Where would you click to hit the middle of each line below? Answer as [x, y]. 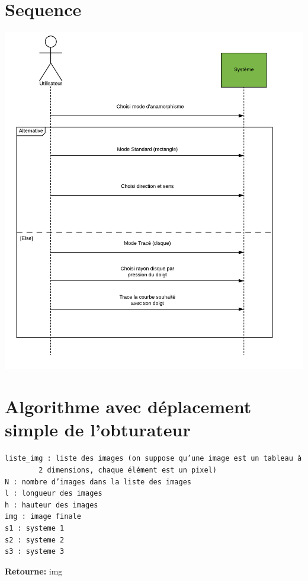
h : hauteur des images [52, 505]
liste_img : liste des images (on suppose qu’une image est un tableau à [153, 459]
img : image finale [43, 517]
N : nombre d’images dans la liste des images [98, 482]
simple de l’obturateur [98, 430]
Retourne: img [34, 571]
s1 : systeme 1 [35, 528]
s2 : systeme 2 [35, 540]
